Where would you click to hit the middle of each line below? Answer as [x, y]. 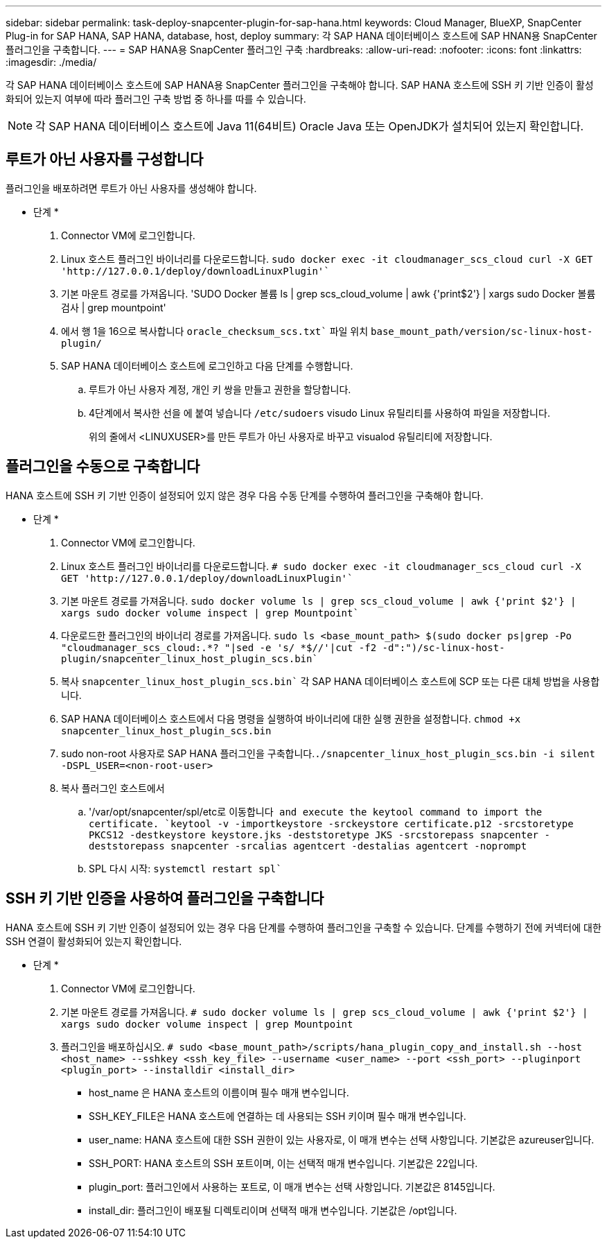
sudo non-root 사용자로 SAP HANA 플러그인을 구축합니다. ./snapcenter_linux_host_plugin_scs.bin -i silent [328, 753]
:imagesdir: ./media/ [51, 62]
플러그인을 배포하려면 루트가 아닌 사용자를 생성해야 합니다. [131, 188]
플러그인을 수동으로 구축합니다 [103, 467]
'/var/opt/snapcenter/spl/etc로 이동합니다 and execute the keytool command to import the [316, 811]
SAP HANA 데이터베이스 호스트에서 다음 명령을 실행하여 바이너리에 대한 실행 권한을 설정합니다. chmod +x [291, 718]
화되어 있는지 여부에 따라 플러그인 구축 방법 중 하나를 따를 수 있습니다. [156, 99]
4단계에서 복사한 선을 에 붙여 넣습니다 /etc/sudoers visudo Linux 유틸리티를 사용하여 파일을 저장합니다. [319, 413]
